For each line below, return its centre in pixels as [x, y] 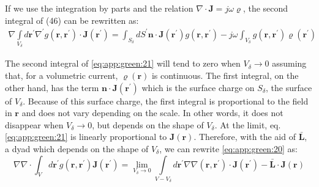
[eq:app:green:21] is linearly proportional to [86, 137]
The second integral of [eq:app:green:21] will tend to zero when [123, 63]
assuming [289, 63]
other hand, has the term [52, 87]
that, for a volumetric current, [62, 75]
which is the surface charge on [198, 87]
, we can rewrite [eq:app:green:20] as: [228, 149]
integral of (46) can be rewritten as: [72, 20]
